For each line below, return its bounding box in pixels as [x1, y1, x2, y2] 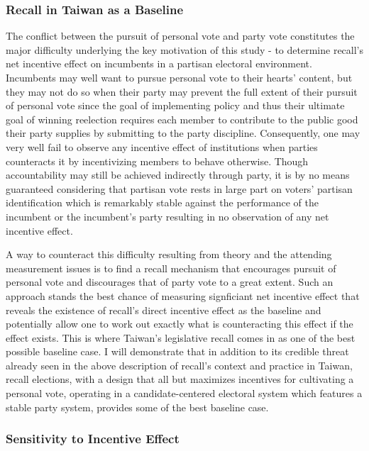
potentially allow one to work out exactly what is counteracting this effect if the [6, 316, 353, 331]
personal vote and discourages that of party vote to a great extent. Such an [6, 274, 334, 289]
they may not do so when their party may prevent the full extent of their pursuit [6, 84, 358, 99]
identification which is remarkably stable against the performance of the [6, 195, 319, 210]
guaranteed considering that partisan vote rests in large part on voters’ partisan [6, 181, 353, 196]
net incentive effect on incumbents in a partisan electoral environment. [6, 56, 312, 71]
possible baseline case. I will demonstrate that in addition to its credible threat [6, 344, 349, 359]
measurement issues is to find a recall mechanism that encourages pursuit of [6, 260, 336, 275]
